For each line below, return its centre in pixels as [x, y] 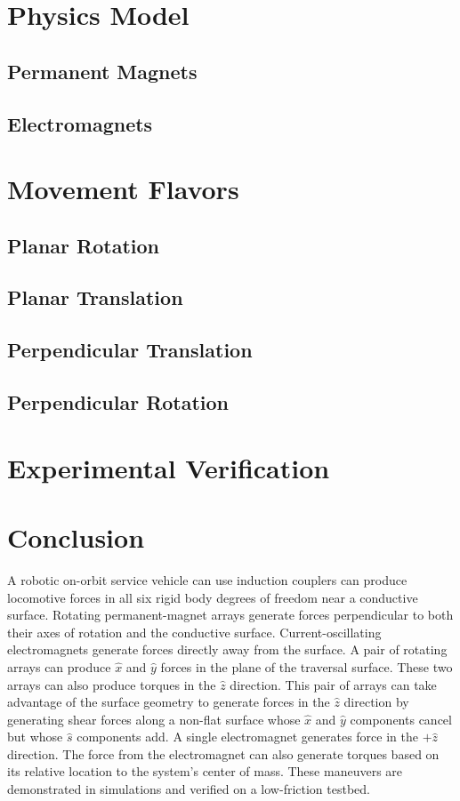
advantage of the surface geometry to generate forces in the [169, 702]
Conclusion [76, 537]
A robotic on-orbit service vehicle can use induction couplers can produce [207, 579]
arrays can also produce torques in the [112, 684]
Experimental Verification [169, 467]
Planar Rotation [84, 245]
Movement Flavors [123, 189]
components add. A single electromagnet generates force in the [247, 737]
